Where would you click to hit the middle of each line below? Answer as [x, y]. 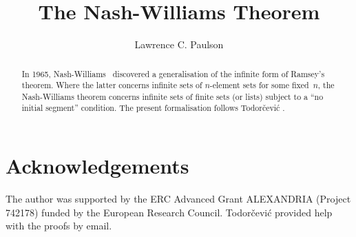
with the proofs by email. [59, 226]
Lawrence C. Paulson [179, 44]
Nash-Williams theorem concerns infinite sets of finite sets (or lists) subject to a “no [172, 96]
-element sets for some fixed [259, 85]
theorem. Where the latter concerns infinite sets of [112, 85]
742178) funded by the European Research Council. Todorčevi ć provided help [169, 212]
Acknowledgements [97, 166]
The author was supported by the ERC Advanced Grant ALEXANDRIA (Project [178, 199]
